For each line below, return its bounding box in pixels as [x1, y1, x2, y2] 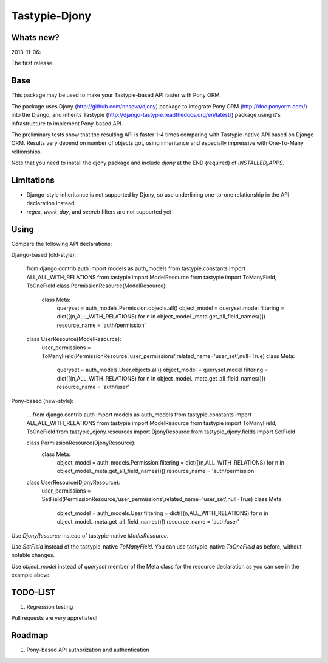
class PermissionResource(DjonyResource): [26, 439, 136, 447]
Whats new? [11, 32, 60, 43]
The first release [11, 60, 53, 67]
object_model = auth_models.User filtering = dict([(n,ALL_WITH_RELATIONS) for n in [56, 509, 268, 517]
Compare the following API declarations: [11, 240, 112, 247]
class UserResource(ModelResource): [26, 335, 121, 343]
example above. [11, 571, 52, 578]
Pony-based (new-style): [11, 397, 74, 404]
